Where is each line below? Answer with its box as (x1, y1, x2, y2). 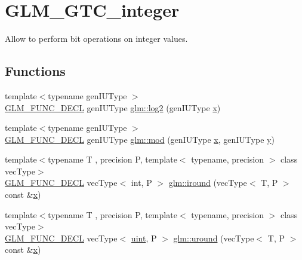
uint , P (131, 231, 157, 244)
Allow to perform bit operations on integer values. (5, 32, 188, 45)
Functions (5, 62, 66, 80)
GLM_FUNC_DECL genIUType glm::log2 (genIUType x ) (5, 101, 221, 114)
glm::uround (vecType (173, 231, 254, 244)
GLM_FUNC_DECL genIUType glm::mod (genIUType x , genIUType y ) (5, 133, 275, 145)
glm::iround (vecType (168, 176, 247, 189)
